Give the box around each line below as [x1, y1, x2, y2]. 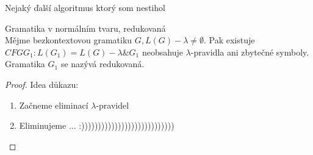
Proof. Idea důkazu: [5, 77, 79, 90]
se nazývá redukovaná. [60, 57, 145, 70]
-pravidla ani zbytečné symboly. [190, 45, 309, 58]
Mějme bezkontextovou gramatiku [5, 34, 132, 46]
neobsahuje [142, 45, 183, 58]
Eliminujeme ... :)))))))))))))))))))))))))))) [19, 119, 174, 132]
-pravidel [96, 98, 129, 111]
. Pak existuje [204, 34, 255, 46]
